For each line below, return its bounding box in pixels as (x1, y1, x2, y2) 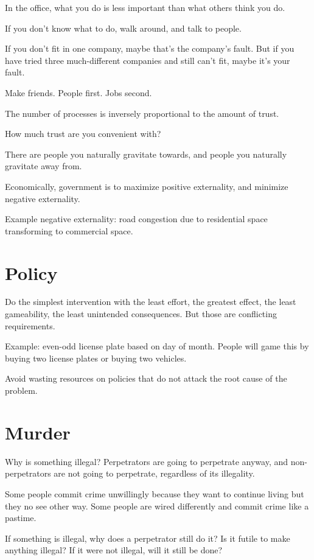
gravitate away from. (5, 159, 82, 172)
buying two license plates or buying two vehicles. (5, 351, 187, 364)
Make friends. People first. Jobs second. (5, 86, 152, 99)
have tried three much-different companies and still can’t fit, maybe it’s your (5, 54, 290, 66)
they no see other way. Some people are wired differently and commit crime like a (5, 499, 309, 512)
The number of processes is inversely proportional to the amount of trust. (5, 107, 279, 119)
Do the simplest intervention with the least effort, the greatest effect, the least (5, 295, 296, 308)
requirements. (5, 319, 55, 332)
